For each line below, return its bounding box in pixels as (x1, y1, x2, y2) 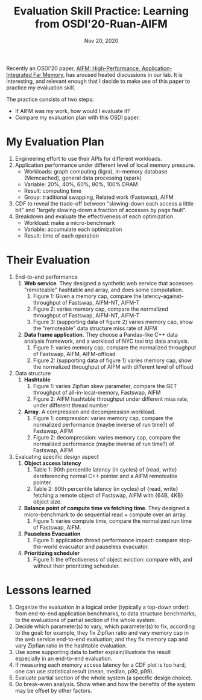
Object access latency (24, 459, 81, 467)
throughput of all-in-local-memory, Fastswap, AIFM (33, 389, 161, 396)
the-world (33, 543, 58, 550)
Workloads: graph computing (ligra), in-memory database (24, 167, 168, 175)
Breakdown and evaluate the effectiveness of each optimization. (14, 213, 175, 220)
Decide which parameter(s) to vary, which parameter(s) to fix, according (14, 623, 195, 630)
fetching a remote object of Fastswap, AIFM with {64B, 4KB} (33, 491, 184, 499)
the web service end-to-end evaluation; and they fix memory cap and (14, 635, 188, 643)
